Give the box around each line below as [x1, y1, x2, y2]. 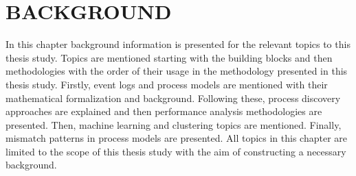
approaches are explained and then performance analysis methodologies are [5, 104, 322, 118]
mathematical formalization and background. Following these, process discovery [5, 90, 341, 105]
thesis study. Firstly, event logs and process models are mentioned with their [5, 77, 328, 91]
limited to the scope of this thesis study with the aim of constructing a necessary [5, 144, 346, 158]
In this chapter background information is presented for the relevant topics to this [5, 37, 351, 51]
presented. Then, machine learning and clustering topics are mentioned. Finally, [5, 117, 342, 131]
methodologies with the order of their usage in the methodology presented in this [5, 64, 348, 78]
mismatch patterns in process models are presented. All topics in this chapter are [5, 131, 348, 145]
